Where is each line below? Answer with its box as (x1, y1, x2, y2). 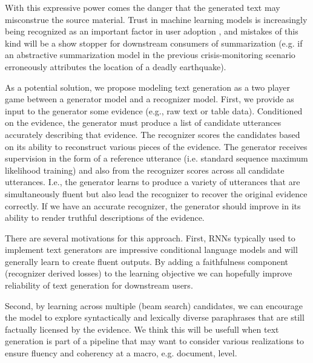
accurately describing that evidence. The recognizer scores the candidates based (5, 128, 300, 140)
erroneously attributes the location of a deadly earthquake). (5, 60, 226, 73)
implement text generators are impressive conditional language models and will (5, 243, 298, 256)
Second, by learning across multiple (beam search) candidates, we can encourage (5, 299, 303, 312)
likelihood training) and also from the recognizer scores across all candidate (5, 163, 285, 176)
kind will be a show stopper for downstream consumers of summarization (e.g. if (5, 36, 303, 49)
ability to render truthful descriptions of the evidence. (5, 211, 205, 224)
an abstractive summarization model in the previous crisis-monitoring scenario (5, 48, 295, 61)
